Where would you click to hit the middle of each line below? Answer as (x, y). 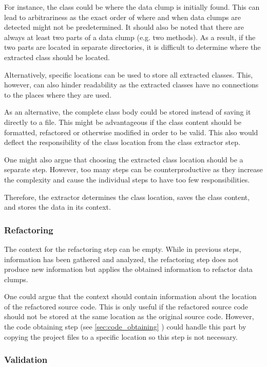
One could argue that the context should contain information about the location (130, 296)
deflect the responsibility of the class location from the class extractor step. (122, 142)
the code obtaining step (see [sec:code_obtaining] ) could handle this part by (125, 327)
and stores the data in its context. (58, 207)
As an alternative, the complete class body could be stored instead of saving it (128, 112)
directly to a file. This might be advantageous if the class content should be (123, 122)
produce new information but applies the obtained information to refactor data (129, 269)
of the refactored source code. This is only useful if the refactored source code (126, 306)
